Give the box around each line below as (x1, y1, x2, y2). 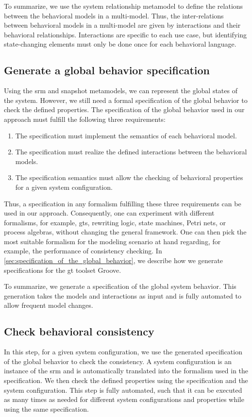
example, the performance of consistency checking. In (4, 246, 162, 256)
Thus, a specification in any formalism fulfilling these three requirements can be (4, 198, 241, 208)
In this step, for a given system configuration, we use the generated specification (4, 347, 242, 357)
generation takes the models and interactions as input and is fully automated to (4, 290, 241, 300)
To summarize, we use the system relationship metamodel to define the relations (4, 1, 243, 11)
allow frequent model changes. (4, 300, 93, 310)
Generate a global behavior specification (4, 63, 210, 78)
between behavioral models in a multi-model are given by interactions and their (4, 20, 241, 30)
